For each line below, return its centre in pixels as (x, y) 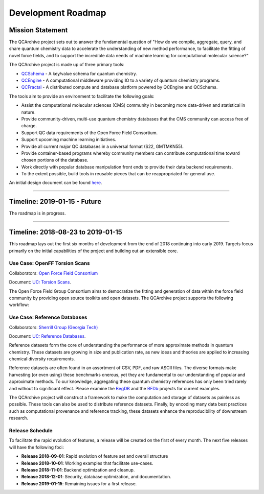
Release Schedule (31, 430)
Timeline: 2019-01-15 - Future (55, 201)
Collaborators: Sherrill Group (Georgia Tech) (54, 327)
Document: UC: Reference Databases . (47, 336)
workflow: (19, 305)
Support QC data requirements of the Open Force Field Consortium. (89, 133)
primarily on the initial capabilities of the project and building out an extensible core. (94, 251)
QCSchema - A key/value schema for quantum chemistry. (79, 73)
